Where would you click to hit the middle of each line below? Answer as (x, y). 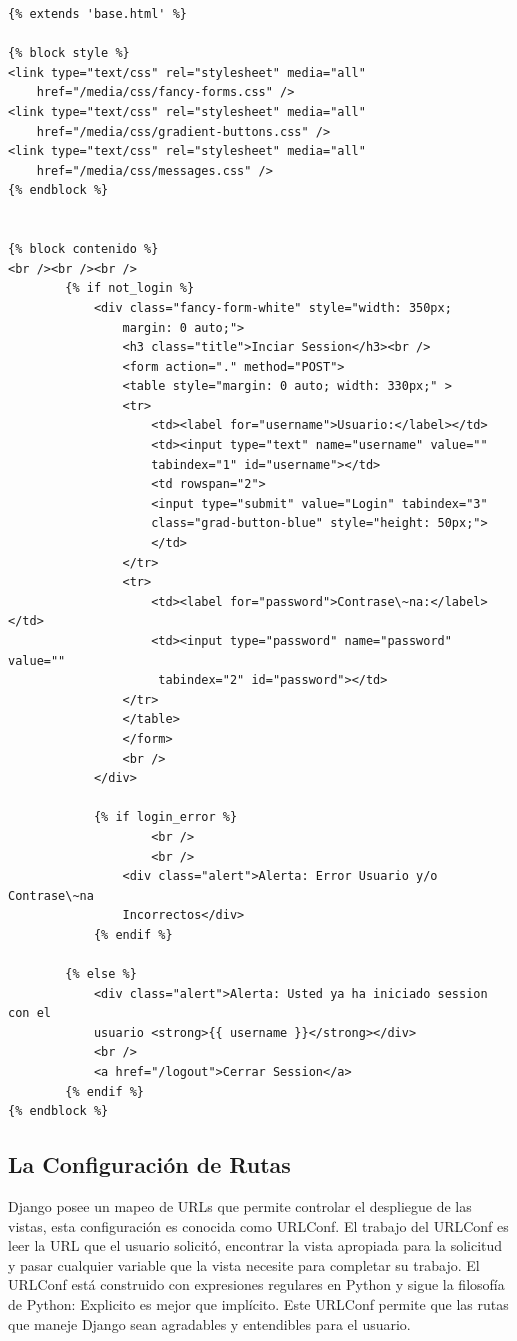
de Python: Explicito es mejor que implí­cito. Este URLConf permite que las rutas (258, 1304)
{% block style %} (69, 53)
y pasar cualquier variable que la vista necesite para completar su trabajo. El (244, 1264)
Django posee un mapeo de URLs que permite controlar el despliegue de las (240, 1206)
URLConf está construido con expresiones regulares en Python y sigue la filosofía (256, 1284)
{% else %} (101, 974)
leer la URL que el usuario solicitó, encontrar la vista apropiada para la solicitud (255, 1245)
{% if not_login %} (130, 288)
